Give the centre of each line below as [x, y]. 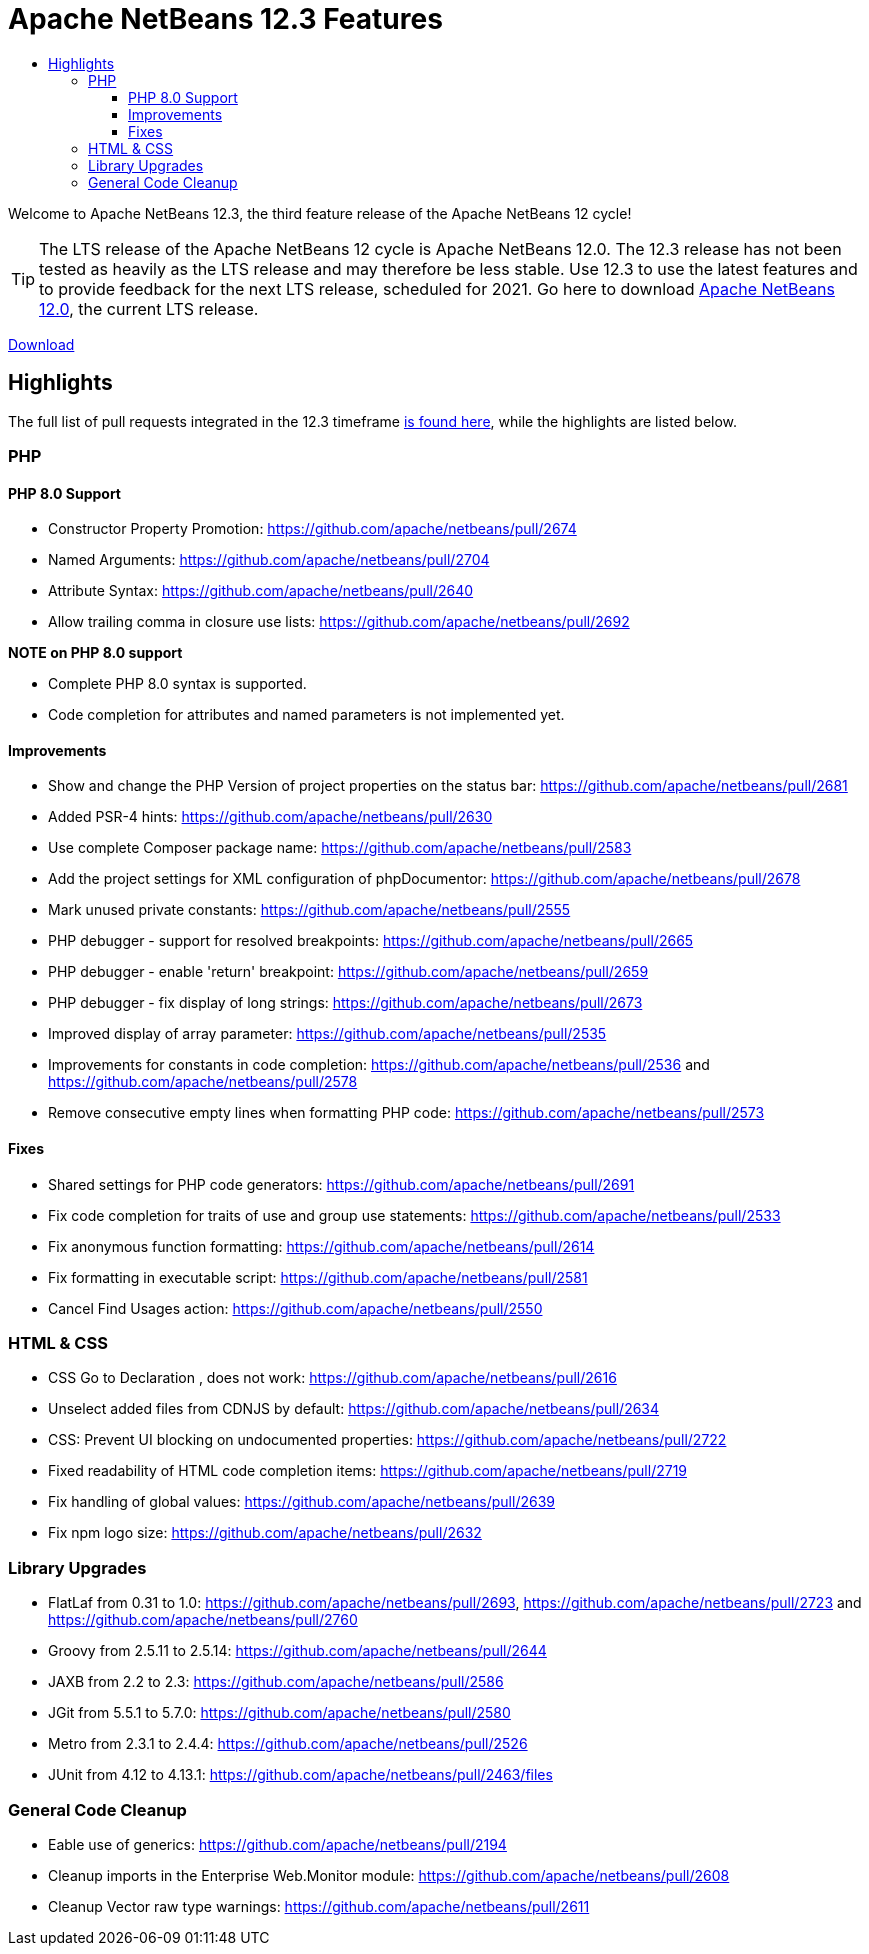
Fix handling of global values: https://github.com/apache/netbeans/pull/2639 [301, 1502]
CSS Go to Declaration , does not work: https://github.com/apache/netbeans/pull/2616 [332, 1378]
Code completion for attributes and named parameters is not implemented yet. [306, 715]
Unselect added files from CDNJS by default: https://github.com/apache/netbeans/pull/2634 [354, 1409]
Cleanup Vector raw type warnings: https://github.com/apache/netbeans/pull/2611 [319, 1906]
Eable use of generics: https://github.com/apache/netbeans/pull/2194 [277, 1844]
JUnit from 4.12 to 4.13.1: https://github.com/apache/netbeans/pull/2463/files [300, 1775]
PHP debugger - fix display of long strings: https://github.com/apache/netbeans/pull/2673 [345, 1003]
